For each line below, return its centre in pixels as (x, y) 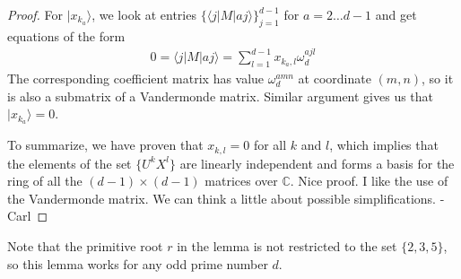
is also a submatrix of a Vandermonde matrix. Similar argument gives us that (221, 96)
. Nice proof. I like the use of (369, 181)
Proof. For (35, 14)
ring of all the (45, 181)
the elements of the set (70, 163)
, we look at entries (144, 14)
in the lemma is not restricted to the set (287, 245)
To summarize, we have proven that (105, 145)
